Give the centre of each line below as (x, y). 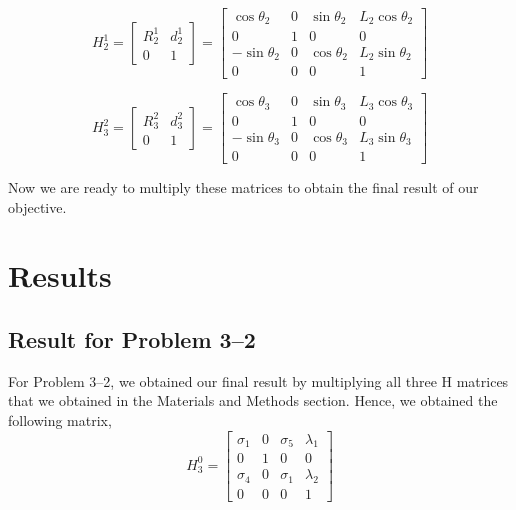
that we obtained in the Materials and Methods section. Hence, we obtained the (253, 400)
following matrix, (60, 420)
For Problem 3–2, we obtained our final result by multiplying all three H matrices (258, 380)
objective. (37, 206)
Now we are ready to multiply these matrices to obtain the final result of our (243, 187)
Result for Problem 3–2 (132, 339)
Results (60, 275)
